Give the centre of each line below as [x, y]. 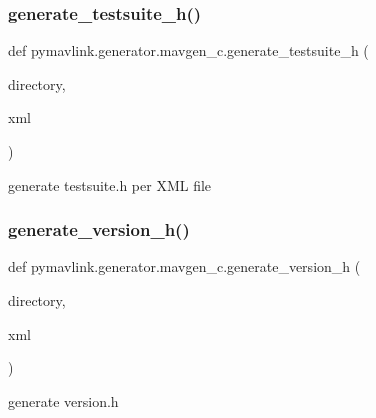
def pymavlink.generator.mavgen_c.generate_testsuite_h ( [188, 50]
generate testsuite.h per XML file [110, 184]
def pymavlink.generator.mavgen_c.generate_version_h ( [184, 266]
